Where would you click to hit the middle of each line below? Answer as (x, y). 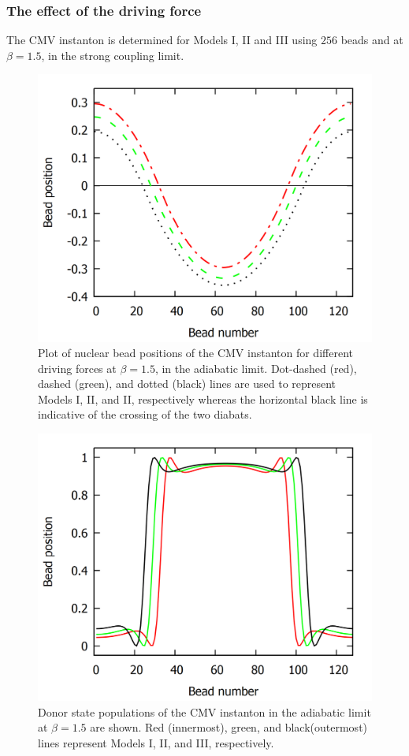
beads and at (372, 40)
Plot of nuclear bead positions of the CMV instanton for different (195, 353)
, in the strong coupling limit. (113, 55)
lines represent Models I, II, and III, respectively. (156, 742)
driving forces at (77, 368)
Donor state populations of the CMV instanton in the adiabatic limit (204, 711)
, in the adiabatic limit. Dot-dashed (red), (256, 368)
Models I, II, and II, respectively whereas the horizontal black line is (203, 398)
